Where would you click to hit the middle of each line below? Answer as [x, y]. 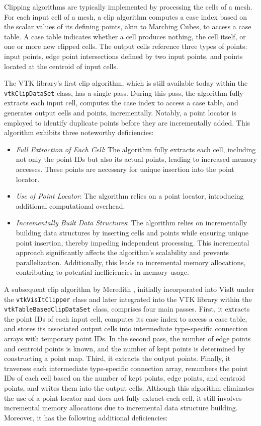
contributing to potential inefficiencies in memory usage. [102, 272]
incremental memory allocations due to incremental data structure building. [121, 408]
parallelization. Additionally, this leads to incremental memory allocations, [131, 262]
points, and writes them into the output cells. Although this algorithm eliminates [129, 387]
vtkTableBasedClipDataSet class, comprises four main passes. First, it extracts [127, 309]
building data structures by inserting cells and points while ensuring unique [132, 232]
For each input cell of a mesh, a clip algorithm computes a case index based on [126, 16]
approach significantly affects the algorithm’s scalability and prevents [122, 252]
